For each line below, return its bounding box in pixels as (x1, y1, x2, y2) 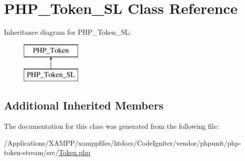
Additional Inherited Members (4, 98, 163, 113)
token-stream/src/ (4, 147, 59, 158)
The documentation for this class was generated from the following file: (4, 121, 219, 131)
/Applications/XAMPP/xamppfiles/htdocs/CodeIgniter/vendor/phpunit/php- (4, 137, 242, 148)
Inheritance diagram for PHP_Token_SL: (4, 27, 131, 37)
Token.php (58, 147, 90, 158)
